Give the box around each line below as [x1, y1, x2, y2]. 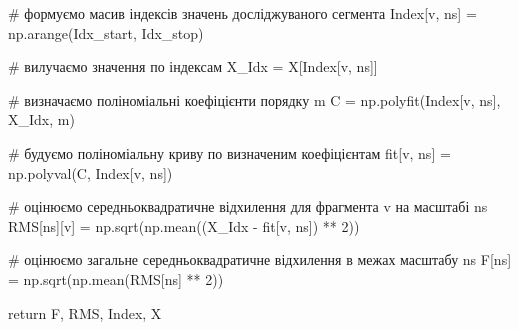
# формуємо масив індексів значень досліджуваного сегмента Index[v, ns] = [8, 3, 477, 23]
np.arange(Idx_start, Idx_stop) [8, 22, 204, 43]
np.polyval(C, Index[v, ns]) [8, 162, 173, 183]
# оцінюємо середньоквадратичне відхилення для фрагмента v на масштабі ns [8, 196, 488, 217]
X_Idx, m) [8, 109, 75, 130]
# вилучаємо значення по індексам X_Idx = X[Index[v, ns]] [8, 56, 378, 77]
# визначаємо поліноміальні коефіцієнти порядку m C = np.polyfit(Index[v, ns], [8, 89, 501, 110]
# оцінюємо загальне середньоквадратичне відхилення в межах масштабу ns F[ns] [8, 249, 512, 270]
